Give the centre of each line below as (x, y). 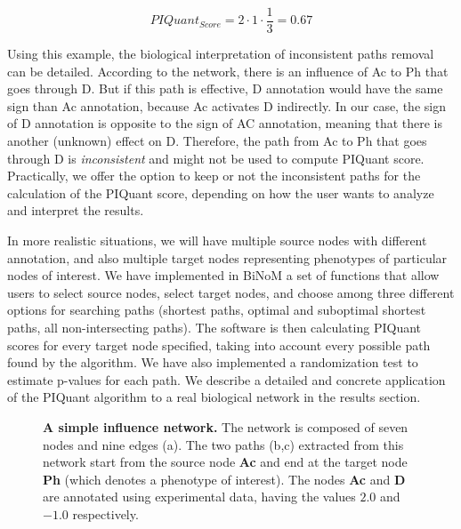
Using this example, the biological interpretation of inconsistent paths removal (221, 54)
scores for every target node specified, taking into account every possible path (219, 345)
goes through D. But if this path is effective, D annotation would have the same (225, 88)
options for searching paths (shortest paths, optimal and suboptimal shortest (217, 310)
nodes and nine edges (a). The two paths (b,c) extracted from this (223, 444)
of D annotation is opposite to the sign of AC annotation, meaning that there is (225, 123)
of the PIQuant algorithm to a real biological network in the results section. (214, 397)
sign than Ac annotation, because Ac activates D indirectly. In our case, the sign (226, 105)
